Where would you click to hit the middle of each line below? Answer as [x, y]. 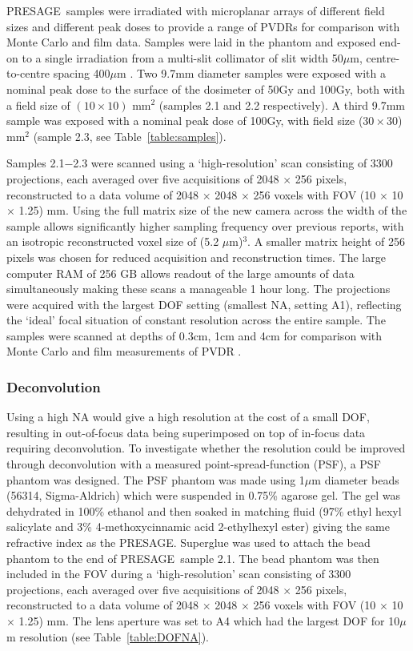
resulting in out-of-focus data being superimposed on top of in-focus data [186, 432]
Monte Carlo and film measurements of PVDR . [124, 351]
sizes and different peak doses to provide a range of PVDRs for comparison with [203, 26]
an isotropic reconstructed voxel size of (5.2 [113, 241]
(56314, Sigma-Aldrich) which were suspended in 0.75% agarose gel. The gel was [203, 495]
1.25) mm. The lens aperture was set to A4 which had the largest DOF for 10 [209, 621]
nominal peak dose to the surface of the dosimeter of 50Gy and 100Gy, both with [206, 88]
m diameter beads [355, 479]
